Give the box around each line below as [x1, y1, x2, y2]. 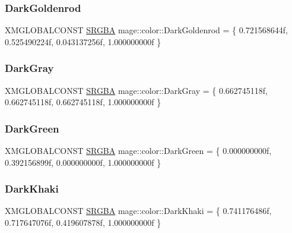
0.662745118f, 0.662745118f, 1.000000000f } [5, 96, 161, 108]
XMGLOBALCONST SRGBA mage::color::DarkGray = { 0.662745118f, [5, 84, 268, 96]
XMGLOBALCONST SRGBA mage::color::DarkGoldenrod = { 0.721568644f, [5, 24, 288, 36]
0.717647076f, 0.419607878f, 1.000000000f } [5, 216, 161, 229]
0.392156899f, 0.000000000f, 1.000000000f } [5, 156, 161, 168]
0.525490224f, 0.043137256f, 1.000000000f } [5, 35, 161, 48]
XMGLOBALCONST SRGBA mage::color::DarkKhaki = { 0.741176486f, [5, 204, 272, 217]
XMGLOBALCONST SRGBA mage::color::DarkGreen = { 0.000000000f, [5, 144, 272, 157]
